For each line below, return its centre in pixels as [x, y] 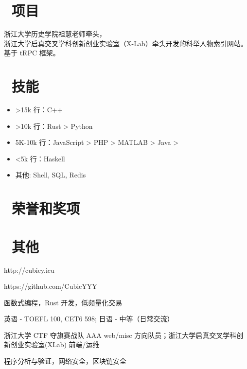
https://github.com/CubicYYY [51, 286]
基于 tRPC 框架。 [32, 53]
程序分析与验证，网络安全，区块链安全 [65, 361]
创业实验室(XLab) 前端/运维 [55, 344]
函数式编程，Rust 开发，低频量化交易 [63, 302]
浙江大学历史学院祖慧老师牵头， [55, 34]
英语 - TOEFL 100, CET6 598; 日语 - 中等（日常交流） [89, 319]
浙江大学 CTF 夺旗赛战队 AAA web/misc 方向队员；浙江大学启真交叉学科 [120, 335]
